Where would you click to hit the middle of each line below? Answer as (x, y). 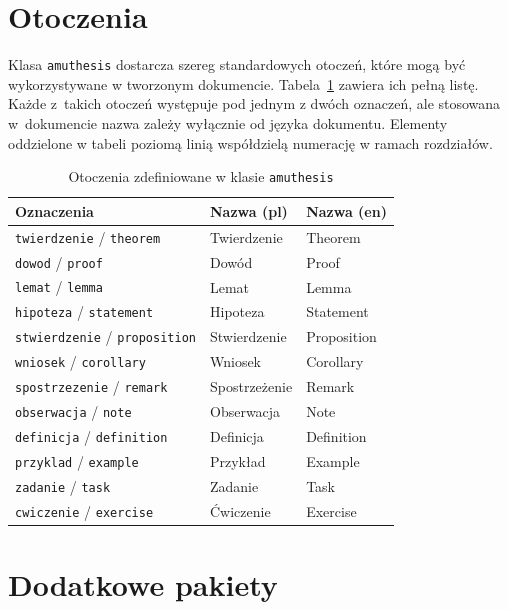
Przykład (237, 460)
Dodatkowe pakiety (143, 583)
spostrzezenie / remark (91, 386)
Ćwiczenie (240, 510)
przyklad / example (77, 460)
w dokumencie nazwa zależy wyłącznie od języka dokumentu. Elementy (228, 122)
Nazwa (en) (346, 210)
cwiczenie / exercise (84, 510)
